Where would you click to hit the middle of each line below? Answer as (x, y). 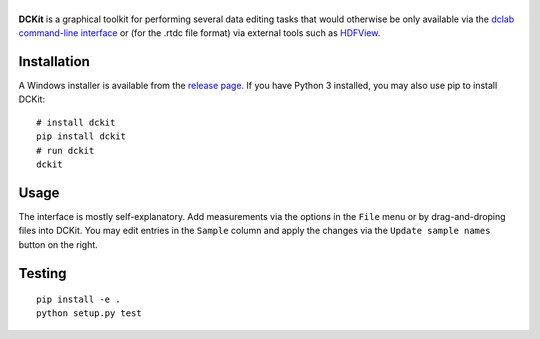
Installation (54, 61)
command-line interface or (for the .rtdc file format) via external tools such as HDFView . (199, 33)
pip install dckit (81, 136)
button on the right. (58, 244)
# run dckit (65, 150)
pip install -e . (78, 299)
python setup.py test (89, 313)
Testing (42, 273)
